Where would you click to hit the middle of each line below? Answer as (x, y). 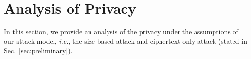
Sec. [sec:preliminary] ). (38, 50)
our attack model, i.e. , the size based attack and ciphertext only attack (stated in (125, 41)
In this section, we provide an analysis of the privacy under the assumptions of (121, 31)
